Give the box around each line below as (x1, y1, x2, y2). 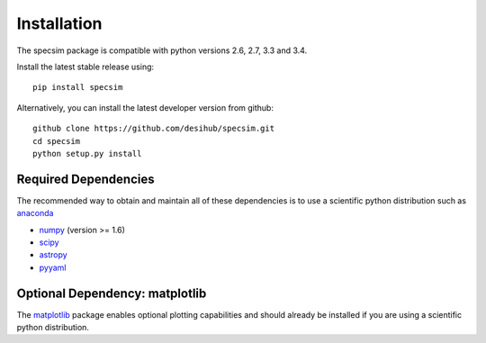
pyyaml (39, 262, 67, 273)
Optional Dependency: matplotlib (16, 285, 207, 301)
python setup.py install (32, 149, 142, 158)
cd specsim (32, 136, 81, 146)
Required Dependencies (16, 171, 155, 186)
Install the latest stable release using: (16, 61, 155, 72)
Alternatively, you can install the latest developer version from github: (16, 102, 274, 113)
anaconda (16, 208, 54, 219)
